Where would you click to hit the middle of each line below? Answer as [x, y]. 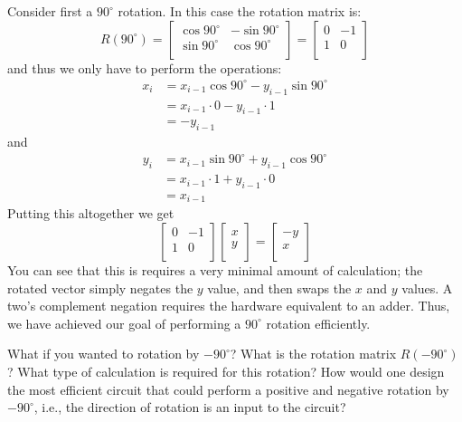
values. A [427, 288]
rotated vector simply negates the [100, 288]
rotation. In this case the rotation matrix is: [240, 11]
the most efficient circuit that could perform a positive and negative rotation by [228, 389]
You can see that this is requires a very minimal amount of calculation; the [215, 270]
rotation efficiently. [318, 323]
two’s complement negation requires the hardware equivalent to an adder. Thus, [229, 306]
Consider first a [50, 11]
